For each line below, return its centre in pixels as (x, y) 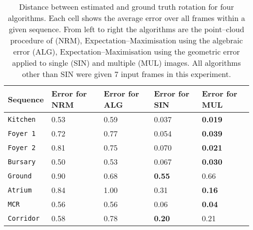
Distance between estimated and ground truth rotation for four (126, 7)
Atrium (20, 190)
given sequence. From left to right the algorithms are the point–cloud (126, 29)
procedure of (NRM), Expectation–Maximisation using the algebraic (126, 40)
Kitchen (22, 119)
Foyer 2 (22, 147)
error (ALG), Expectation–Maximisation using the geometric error (126, 51)
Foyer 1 (22, 133)
